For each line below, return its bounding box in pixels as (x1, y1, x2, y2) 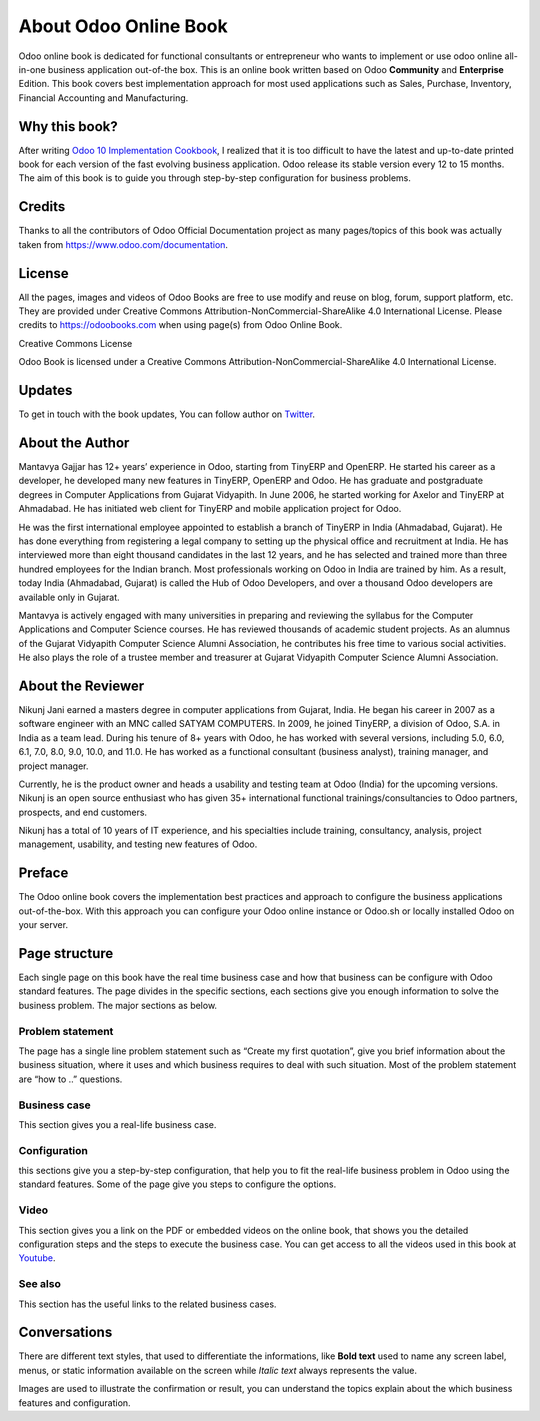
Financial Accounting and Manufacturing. (18, 91, 189, 104)
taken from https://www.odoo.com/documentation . (18, 238, 229, 250)
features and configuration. (18, 1396, 131, 1409)
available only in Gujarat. (18, 591, 120, 603)
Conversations (18, 1324, 113, 1341)
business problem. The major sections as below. (18, 999, 218, 1011)
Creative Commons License (18, 337, 133, 349)
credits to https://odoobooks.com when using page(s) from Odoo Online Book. (18, 319, 343, 331)
